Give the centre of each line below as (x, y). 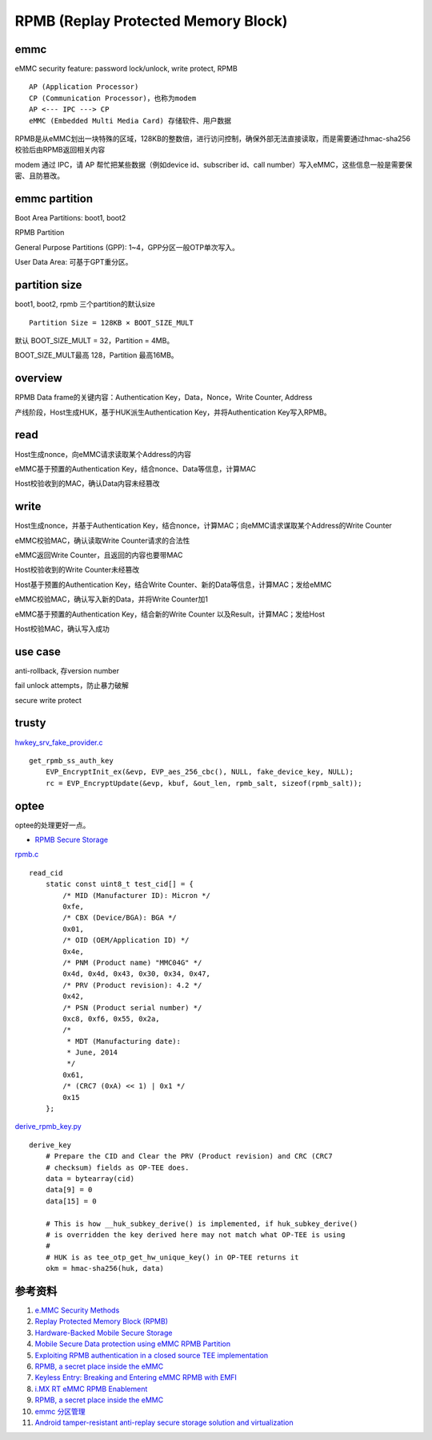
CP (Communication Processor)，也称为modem (113, 98)
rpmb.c (27, 855)
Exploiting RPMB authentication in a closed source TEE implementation (152, 1355)
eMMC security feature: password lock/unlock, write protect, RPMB (126, 69)
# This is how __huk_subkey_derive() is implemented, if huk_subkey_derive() (202, 1224)
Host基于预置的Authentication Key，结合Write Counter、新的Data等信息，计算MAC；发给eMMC (173, 584)
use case (38, 651)
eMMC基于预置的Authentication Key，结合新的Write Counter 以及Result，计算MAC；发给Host (170, 614)
